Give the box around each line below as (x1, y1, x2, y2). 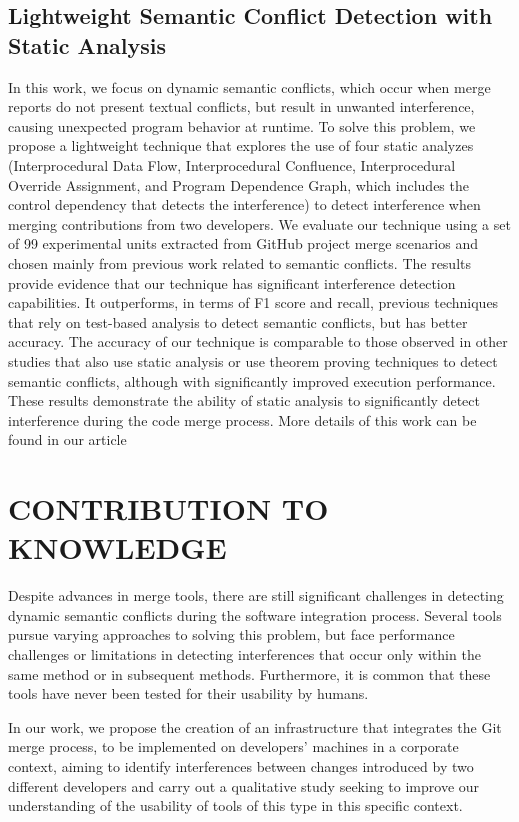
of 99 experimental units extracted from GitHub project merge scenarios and (8, 233, 478, 254)
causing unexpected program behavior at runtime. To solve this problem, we (8, 115, 476, 136)
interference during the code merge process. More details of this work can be (8, 409, 477, 430)
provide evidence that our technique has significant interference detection (8, 272, 456, 293)
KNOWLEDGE (8, 527, 227, 568)
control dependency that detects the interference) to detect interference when (8, 194, 481, 215)
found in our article (8, 429, 127, 450)
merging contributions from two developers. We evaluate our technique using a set (8, 213, 511, 234)
